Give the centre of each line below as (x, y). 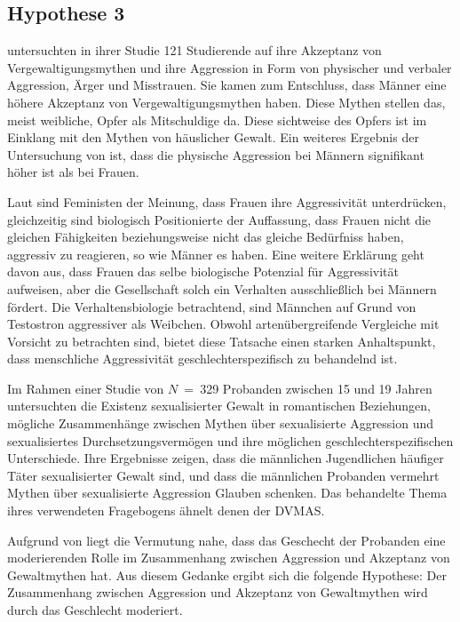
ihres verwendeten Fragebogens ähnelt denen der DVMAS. (166, 510)
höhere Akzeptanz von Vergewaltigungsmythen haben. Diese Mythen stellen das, (226, 102)
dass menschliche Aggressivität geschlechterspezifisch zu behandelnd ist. (202, 359)
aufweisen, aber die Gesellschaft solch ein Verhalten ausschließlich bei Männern (222, 288)
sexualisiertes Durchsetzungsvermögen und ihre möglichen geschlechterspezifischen (230, 440)
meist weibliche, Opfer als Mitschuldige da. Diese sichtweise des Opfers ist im (217, 120)
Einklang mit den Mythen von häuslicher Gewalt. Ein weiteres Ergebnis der (213, 137)
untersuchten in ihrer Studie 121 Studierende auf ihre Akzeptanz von (194, 50)
